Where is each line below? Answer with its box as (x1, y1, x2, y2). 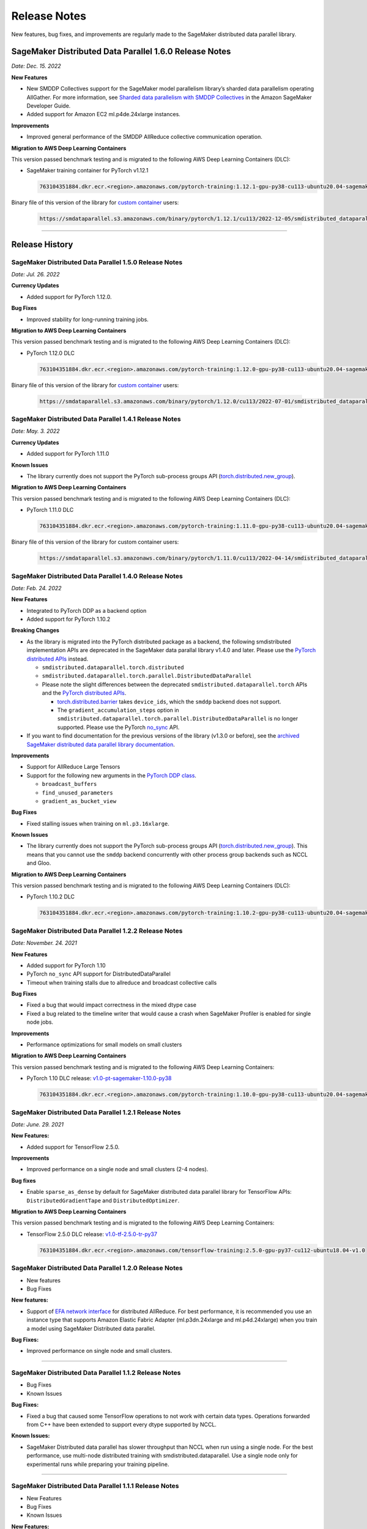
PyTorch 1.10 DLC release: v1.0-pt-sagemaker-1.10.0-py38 (26, 1075, 172, 1082)
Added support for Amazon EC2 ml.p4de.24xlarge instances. (26, 111, 180, 118)
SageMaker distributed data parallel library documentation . (26, 741, 176, 748)
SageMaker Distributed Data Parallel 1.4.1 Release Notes (11, 415, 181, 423)
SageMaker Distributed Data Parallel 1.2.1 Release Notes (11, 1108, 181, 1116)
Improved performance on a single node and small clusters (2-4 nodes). (26, 1166, 209, 1173)
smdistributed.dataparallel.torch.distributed (42, 664, 184, 671)
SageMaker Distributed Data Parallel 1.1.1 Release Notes (11, 1482, 179, 1490)
